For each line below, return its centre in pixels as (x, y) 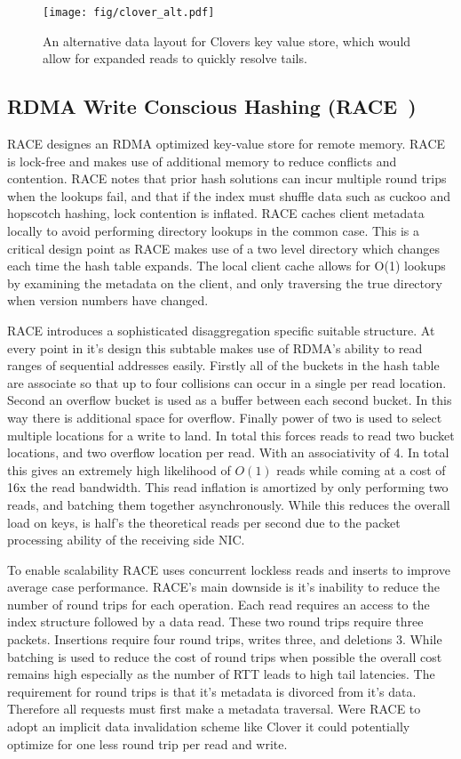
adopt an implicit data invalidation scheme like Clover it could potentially (209, 727)
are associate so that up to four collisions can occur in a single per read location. (227, 382)
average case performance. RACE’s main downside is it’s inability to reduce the (224, 587)
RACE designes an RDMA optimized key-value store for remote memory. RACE (227, 144)
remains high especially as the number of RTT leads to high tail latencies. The (221, 674)
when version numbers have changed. (108, 300)
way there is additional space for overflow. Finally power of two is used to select (225, 417)
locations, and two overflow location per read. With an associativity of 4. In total (228, 452)
